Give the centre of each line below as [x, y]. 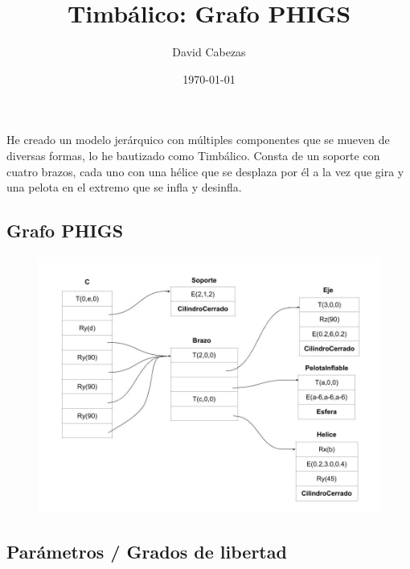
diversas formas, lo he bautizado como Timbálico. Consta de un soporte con [193, 155]
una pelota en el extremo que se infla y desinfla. [124, 187]
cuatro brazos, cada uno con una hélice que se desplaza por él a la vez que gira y [205, 171]
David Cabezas [209, 52]
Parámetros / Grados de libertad [147, 551]
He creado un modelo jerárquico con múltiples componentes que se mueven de [198, 140]
